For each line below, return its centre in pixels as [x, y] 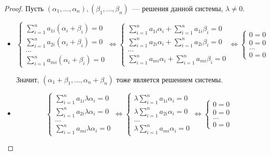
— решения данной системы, [178, 8]
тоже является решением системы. [170, 79]
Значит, [28, 79]
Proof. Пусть [24, 8]
